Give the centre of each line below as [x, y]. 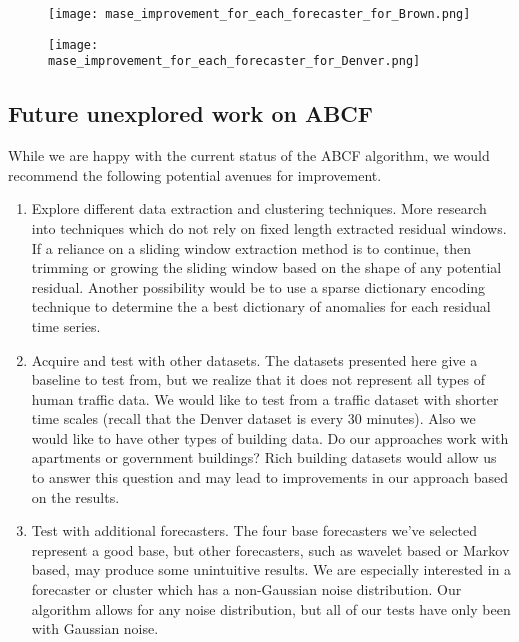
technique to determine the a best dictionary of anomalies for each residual [261, 306]
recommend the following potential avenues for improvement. [195, 174]
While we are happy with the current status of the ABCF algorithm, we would [249, 155]
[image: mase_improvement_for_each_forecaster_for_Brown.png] [259, 14]
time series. [66, 325]
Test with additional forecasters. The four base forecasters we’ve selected [254, 530]
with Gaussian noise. [95, 628]
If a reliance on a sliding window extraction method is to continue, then [251, 247]
